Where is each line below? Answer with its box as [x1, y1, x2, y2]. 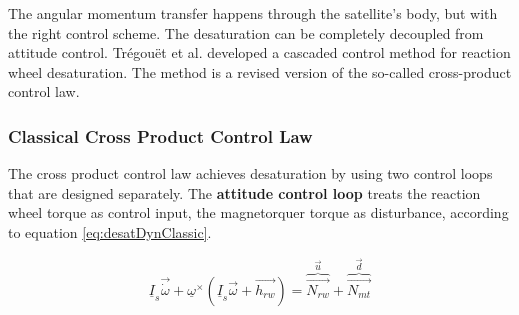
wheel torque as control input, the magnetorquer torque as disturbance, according [8, 202, 509, 223]
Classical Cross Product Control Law [8, 123, 313, 148]
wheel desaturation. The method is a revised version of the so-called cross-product [8, 61, 512, 82]
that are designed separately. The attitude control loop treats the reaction [8, 182, 481, 203]
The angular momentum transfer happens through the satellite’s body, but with [8, 3, 498, 23]
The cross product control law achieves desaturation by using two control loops [8, 163, 493, 184]
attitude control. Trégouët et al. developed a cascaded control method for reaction [8, 42, 511, 63]
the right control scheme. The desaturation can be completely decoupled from [8, 22, 484, 43]
